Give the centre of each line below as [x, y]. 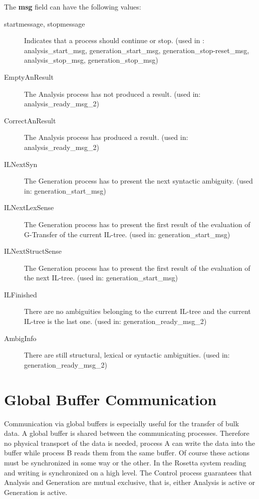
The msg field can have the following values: [73, 7]
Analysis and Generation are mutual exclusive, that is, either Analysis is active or [129, 482]
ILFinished [21, 294]
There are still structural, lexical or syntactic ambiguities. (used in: [127, 355]
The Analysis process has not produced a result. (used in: [112, 94]
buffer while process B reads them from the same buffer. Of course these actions [127, 453]
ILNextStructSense [33, 251]
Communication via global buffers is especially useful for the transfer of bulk [121, 423]
